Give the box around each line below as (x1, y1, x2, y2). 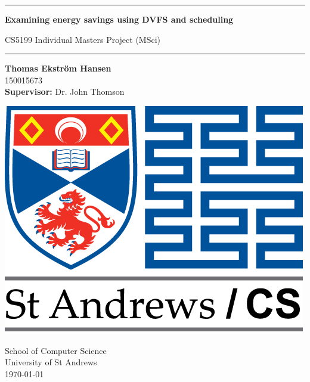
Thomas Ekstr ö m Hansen (5, 62, 111, 74)
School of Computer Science (5, 344, 107, 356)
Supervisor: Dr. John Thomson (5, 85, 125, 98)
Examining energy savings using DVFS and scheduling (5, 13, 234, 25)
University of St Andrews (5, 356, 97, 368)
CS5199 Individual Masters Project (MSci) (5, 33, 161, 45)
